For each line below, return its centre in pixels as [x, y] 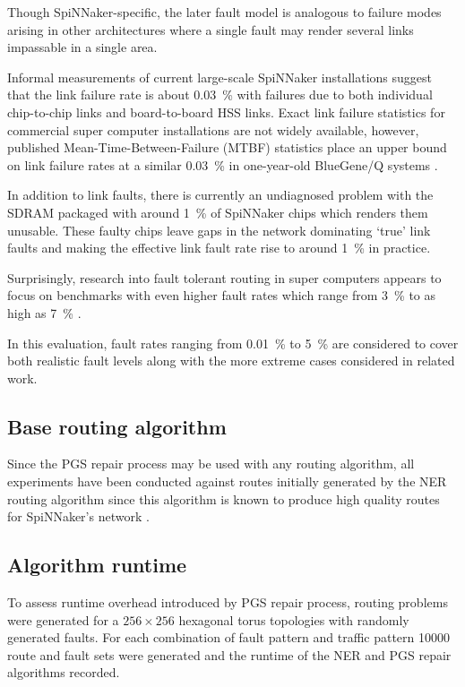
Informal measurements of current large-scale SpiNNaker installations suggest [220, 77]
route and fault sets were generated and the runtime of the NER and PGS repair [229, 654]
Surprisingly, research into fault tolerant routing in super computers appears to [224, 277]
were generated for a [63, 619]
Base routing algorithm [117, 426]
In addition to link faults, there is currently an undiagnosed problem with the [220, 195]
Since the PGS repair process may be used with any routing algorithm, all [211, 464]
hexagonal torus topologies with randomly [294, 619]
